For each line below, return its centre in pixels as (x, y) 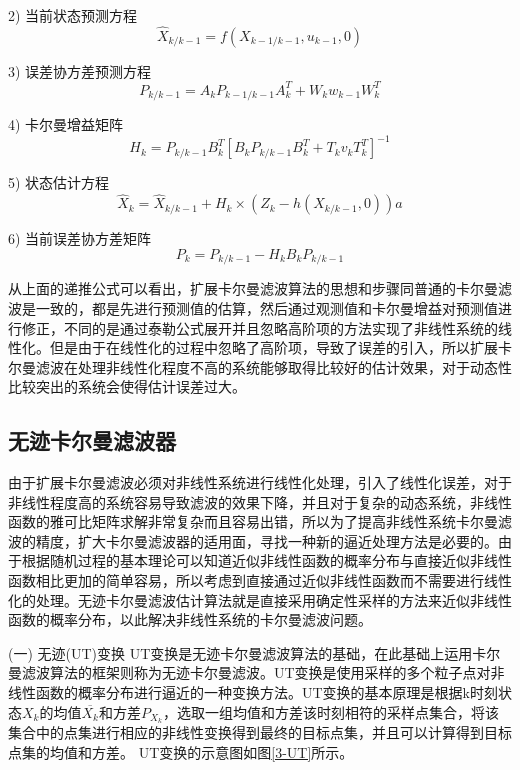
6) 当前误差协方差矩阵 (80, 238)
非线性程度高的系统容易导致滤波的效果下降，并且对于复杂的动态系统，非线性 (260, 501)
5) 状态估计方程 (59, 182)
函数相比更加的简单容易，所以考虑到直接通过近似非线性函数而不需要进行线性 (260, 580)
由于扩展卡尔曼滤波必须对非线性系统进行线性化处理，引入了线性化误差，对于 (260, 482)
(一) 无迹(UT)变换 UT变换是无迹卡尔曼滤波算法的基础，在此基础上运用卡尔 (254, 652)
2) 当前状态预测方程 (73, 15)
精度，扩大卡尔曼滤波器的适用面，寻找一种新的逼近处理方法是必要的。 (266, 540)
